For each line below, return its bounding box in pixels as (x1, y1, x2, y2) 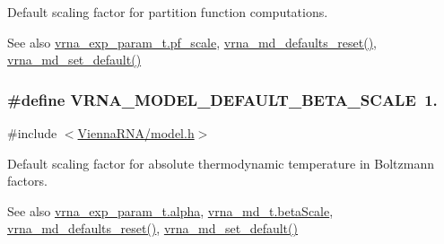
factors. (7, 171, 48, 190)
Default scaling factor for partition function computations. (7, 3, 328, 21)
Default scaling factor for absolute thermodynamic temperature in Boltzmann (7, 153, 434, 172)
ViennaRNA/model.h (77, 124, 195, 142)
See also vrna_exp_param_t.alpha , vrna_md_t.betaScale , (7, 201, 334, 220)
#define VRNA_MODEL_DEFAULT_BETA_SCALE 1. (7, 88, 438, 110)
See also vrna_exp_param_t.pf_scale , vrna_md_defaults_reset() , (7, 32, 377, 51)
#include (7, 124, 57, 142)
